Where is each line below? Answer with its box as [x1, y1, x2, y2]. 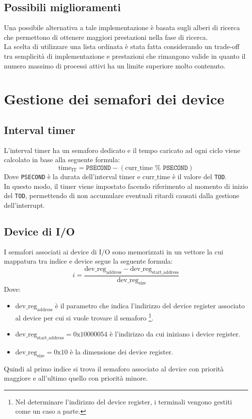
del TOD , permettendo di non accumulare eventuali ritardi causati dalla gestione [4, 190, 239, 201]
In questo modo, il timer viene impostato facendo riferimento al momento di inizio [4, 181, 248, 191]
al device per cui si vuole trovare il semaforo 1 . [15, 311, 154, 322]
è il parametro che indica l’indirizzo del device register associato [55, 301, 245, 311]
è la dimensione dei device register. [70, 346, 173, 356]
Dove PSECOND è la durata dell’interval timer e [4, 171, 141, 181]
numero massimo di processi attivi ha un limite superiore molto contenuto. [4, 60, 226, 70]
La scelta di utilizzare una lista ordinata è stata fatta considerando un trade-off [4, 41, 239, 51]
